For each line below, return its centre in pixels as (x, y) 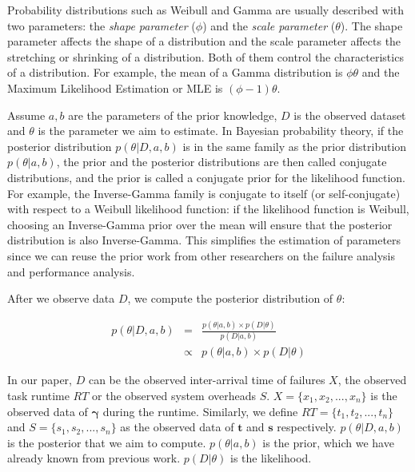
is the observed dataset (350, 115)
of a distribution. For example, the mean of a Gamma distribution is (175, 72)
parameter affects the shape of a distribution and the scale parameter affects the (204, 41)
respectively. (307, 427)
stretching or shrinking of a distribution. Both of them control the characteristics (206, 56)
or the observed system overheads (174, 395)
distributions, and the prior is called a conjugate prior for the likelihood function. (206, 177)
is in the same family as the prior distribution (295, 146)
